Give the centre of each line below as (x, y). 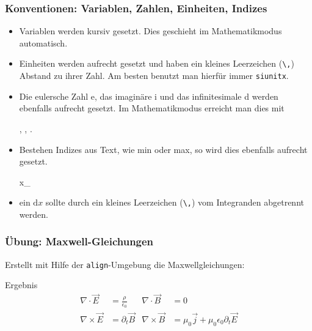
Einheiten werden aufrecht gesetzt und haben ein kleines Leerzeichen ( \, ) (157, 63)
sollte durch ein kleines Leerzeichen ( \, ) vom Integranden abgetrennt (175, 202)
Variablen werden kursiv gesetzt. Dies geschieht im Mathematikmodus (151, 31)
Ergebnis (21, 285)
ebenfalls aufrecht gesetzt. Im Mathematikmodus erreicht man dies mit (152, 108)
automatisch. (43, 43)
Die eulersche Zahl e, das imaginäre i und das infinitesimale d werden (149, 96)
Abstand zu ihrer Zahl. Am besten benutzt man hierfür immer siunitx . (154, 76)
